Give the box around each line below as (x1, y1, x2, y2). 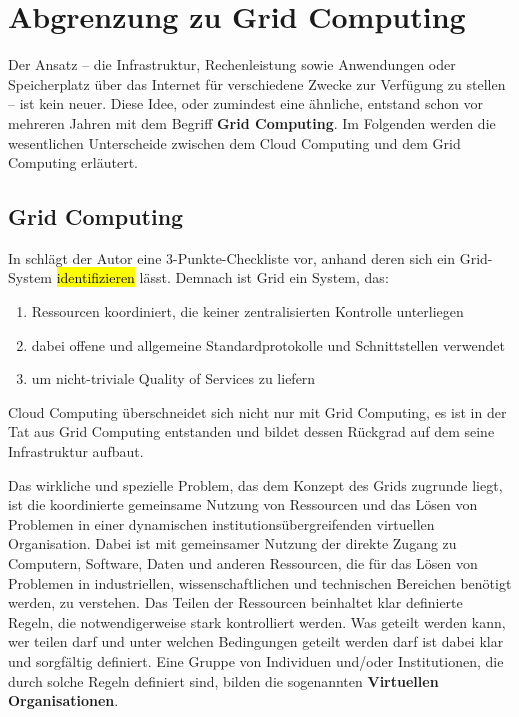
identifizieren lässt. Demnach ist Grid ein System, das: (56, 267, 389, 288)
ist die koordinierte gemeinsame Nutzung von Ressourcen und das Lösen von (8, 494, 478, 515)
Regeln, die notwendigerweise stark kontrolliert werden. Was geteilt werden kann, (8, 611, 506, 632)
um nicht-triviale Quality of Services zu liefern (31, 368, 316, 389)
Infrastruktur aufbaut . (8, 441, 144, 462)
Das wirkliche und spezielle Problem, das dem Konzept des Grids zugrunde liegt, (8, 474, 503, 495)
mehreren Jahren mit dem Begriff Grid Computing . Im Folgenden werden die (8, 112, 496, 133)
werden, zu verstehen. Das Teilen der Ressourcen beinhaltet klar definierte (8, 592, 463, 613)
